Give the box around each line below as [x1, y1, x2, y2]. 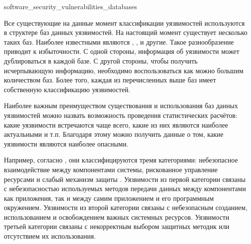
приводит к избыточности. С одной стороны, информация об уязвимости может [4, 46, 239, 56]
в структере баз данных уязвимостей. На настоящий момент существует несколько [4, 27, 248, 37]
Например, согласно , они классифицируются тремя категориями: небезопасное [4, 155, 238, 165]
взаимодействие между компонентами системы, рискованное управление [4, 164, 218, 174]
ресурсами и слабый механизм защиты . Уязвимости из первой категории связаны [4, 174, 246, 184]
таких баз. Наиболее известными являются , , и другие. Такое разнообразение [4, 36, 234, 47]
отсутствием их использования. [4, 231, 96, 241]
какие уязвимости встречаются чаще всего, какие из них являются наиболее [4, 119, 228, 130]
